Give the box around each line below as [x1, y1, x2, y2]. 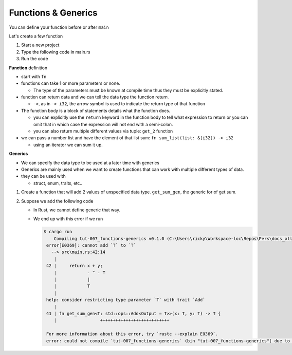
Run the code [21, 56, 48, 62]
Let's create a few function [9, 33, 63, 39]
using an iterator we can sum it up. [33, 142, 103, 148]
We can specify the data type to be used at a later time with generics [21, 160, 160, 166]
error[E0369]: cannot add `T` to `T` [46, 243, 136, 248]
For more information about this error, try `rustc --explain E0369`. [46, 331, 219, 337]
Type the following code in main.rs [21, 49, 91, 55]
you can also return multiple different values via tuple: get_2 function [33, 128, 173, 134]
